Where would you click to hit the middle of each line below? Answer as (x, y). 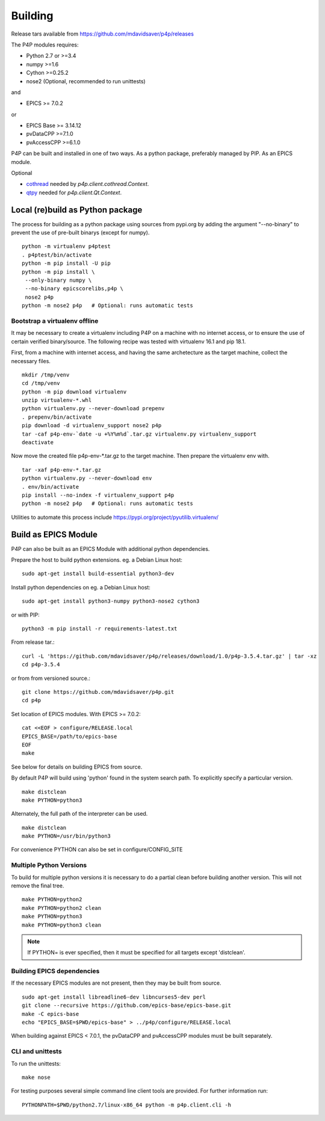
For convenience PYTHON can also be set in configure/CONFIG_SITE (97, 849)
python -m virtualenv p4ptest (67, 246)
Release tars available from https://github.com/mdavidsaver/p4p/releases (102, 34)
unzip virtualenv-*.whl (57, 400)
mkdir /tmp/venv (46, 375)
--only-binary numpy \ (58, 280)
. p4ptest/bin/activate (57, 255)
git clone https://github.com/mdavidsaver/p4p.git (98, 692)
